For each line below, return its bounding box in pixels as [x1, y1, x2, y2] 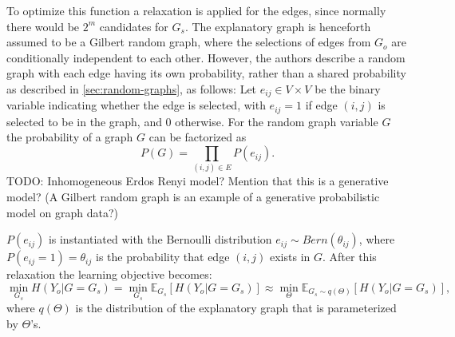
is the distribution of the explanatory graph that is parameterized [75, 299, 397, 316]
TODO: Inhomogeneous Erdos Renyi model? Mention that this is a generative [6, 172, 389, 189]
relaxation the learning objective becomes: [6, 266, 212, 283]
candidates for [99, 18, 168, 34]
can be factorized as [148, 129, 247, 145]
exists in [270, 248, 311, 265]
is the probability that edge [95, 248, 230, 265]
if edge [305, 97, 338, 113]
